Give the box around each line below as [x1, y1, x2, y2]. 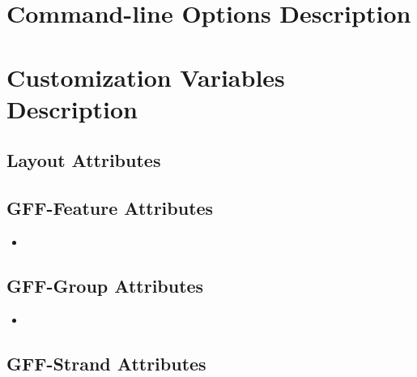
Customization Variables [6, 60, 285, 93]
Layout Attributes [6, 148, 161, 173]
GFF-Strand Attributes [6, 350, 206, 375]
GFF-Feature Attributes [6, 195, 214, 221]
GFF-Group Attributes [6, 272, 204, 298]
